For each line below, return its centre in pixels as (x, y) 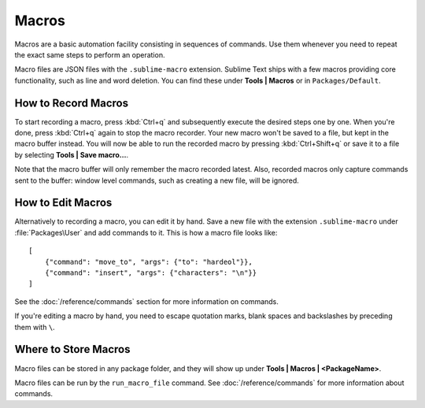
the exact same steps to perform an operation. (90, 54)
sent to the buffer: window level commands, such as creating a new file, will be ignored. (157, 180)
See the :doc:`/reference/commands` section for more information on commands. (147, 301)
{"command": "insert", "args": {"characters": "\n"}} (151, 273)
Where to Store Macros (72, 349)
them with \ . (35, 327)
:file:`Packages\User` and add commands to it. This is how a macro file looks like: (146, 232)
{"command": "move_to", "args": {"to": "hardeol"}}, (149, 261)
